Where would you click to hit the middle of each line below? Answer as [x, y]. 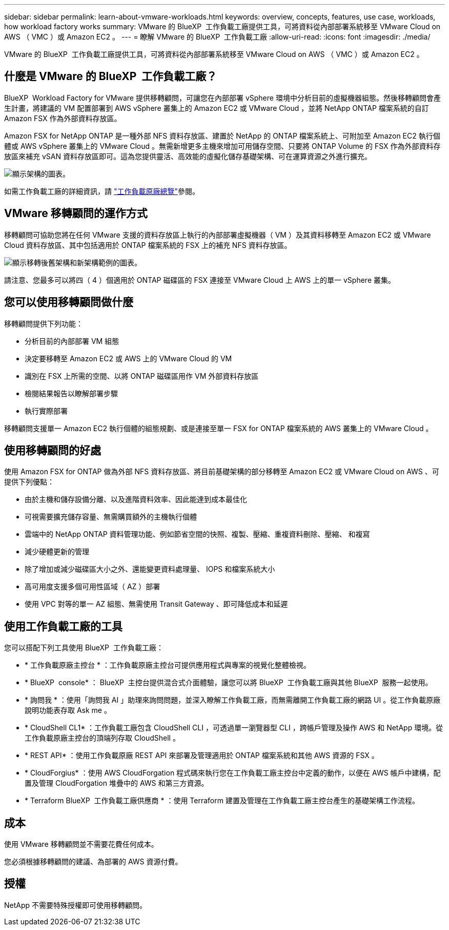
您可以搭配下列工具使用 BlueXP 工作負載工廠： [84, 648]
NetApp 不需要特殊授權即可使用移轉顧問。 [76, 905]
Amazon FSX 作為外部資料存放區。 [63, 118]
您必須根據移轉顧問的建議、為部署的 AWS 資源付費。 [93, 862]
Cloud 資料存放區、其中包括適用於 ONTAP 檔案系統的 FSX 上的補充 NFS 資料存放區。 [148, 245]
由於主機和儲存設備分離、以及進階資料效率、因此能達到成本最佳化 [136, 499]
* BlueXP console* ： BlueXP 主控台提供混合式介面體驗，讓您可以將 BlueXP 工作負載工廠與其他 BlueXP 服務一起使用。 [229, 683]
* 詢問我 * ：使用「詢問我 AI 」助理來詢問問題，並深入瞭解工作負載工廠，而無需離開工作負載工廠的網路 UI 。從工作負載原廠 [233, 700]
